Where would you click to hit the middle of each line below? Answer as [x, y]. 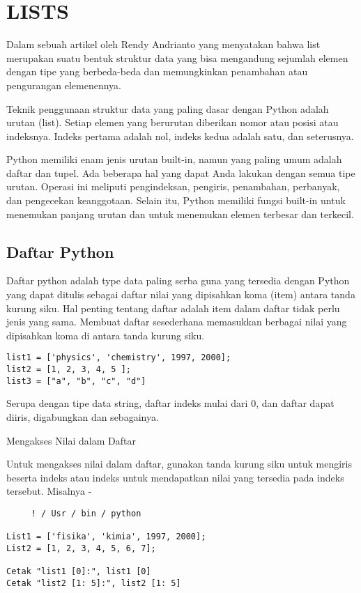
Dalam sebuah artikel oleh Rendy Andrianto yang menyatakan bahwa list [163, 44]
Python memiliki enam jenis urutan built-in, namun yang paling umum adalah [174, 159]
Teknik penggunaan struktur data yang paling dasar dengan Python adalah [168, 108]
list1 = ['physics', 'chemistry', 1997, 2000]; [119, 358]
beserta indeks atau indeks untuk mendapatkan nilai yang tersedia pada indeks [175, 477]
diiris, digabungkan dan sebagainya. [83, 416]
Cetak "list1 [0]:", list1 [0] [79, 572]
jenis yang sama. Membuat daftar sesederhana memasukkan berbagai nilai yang [177, 322]
